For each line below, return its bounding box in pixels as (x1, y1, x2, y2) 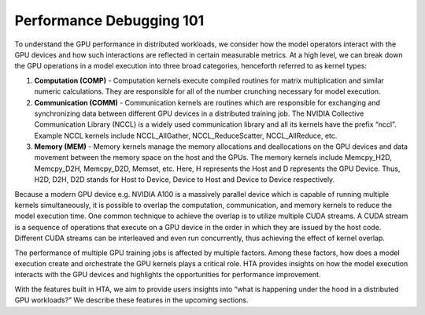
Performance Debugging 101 (14, 12, 205, 29)
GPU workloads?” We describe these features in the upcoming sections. (14, 295, 249, 305)
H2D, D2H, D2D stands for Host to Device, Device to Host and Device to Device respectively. (34, 175, 335, 184)
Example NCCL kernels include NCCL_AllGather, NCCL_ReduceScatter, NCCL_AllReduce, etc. (34, 131, 338, 140)
